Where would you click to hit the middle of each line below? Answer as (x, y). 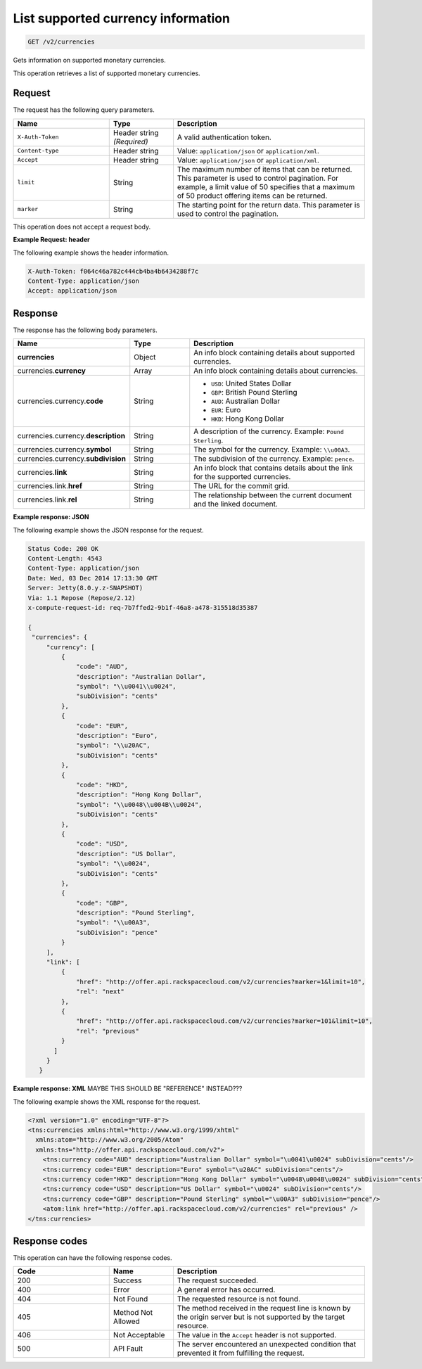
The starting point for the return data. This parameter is (268, 205)
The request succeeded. (218, 1280)
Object (145, 357)
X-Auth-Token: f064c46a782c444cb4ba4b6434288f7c (113, 271)
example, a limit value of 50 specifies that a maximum (266, 186)
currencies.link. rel (47, 499)
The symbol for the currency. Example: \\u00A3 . (272, 450)
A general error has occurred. (226, 1290)
